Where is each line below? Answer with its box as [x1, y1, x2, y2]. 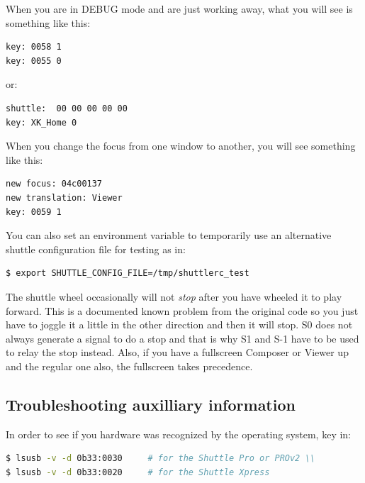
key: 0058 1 [6, 42, 62, 52]
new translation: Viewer [6, 192, 123, 203]
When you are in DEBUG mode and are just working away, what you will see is [6, 1, 353, 16]
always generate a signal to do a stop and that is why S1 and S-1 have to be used [6, 331, 359, 345]
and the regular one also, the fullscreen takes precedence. [6, 358, 253, 373]
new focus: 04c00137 [6, 179, 103, 189]
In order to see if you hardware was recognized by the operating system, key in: [6, 426, 352, 441]
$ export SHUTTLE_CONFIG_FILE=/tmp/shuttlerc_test [6, 268, 249, 279]
